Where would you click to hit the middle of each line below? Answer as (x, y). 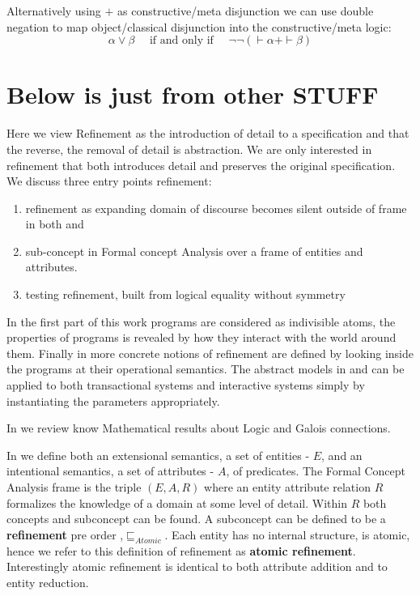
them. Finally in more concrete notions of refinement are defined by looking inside (210, 353)
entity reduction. (48, 582)
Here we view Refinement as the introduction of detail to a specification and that (208, 133)
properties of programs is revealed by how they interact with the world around (202, 337)
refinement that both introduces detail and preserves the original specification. (201, 165)
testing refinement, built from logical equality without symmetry (185, 294)
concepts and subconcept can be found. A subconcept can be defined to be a (196, 519)
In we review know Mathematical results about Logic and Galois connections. (199, 428)
